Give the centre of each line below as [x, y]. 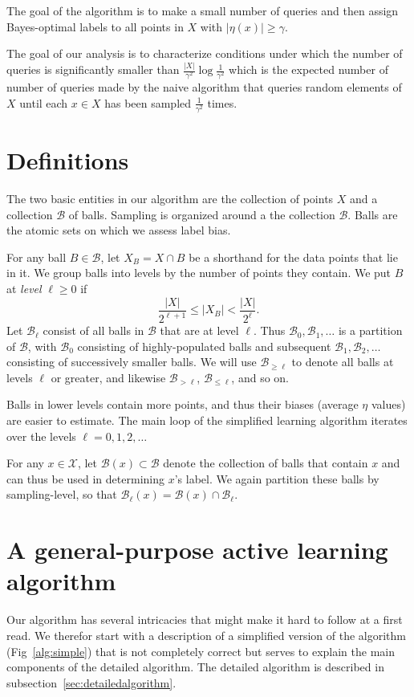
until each [44, 102]
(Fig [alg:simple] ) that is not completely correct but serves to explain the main [201, 651]
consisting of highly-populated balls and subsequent [204, 346]
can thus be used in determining [85, 478]
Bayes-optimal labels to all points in [95, 26]
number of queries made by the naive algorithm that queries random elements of [204, 87]
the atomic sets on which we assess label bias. [119, 230]
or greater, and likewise [108, 377]
